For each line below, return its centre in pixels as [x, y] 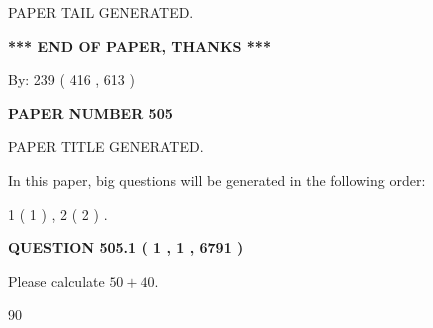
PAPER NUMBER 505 [90, 112]
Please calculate [56, 280]
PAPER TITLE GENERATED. [106, 146]
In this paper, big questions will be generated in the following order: [217, 179]
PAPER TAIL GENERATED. [101, 12]
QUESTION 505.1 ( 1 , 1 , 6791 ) [126, 247]
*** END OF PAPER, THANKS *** [139, 45]
